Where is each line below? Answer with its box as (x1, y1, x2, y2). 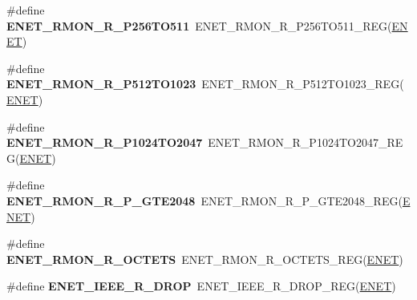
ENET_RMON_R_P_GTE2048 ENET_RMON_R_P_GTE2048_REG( (6, 192, 403, 209)
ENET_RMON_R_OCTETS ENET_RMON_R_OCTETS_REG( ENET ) (6, 250, 403, 267)
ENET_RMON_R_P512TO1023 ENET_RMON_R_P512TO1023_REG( (6, 75, 404, 92)
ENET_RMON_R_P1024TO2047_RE (208, 134, 403, 151)
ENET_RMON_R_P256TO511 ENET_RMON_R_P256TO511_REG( (6, 17, 392, 34)
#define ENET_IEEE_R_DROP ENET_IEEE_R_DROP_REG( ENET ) (6, 278, 396, 294)
